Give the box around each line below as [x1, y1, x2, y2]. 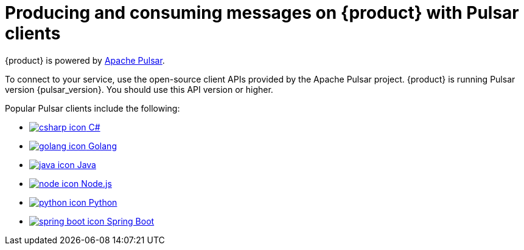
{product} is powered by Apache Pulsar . [5, 55, 165, 66]
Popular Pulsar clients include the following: [5, 103, 180, 113]
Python [88, 197, 117, 208]
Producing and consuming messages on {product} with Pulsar [5, 2, 519, 23]
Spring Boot [107, 215, 155, 226]
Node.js [81, 178, 112, 189]
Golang [88, 140, 117, 151]
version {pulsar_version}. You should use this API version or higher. [5, 84, 273, 95]
